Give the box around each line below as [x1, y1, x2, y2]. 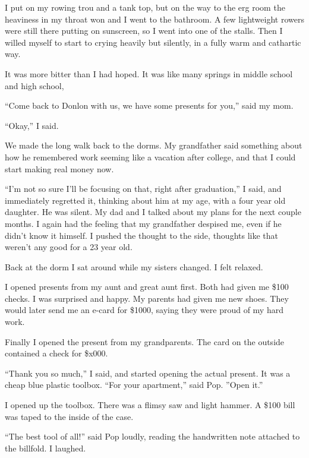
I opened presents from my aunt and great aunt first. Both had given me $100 [5, 280, 289, 293]
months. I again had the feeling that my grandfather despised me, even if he [5, 217, 282, 229]
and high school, [5, 79, 64, 91]
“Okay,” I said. [5, 119, 59, 131]
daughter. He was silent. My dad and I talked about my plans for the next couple [5, 206, 301, 218]
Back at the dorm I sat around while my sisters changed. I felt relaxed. [5, 260, 263, 273]
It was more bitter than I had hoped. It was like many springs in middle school [5, 67, 293, 80]
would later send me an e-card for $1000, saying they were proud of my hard [5, 304, 283, 316]
